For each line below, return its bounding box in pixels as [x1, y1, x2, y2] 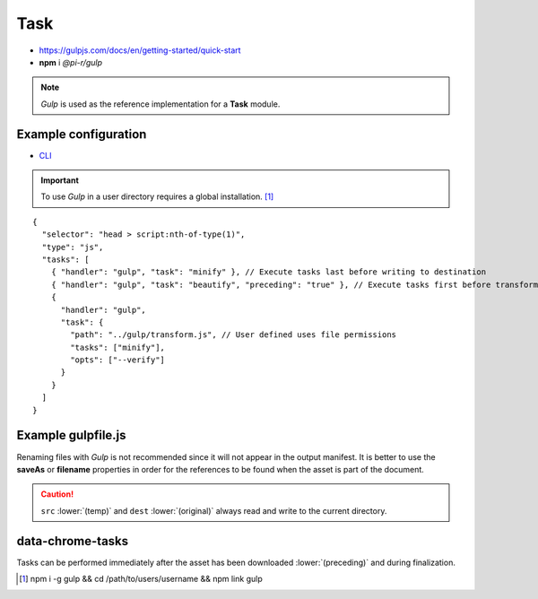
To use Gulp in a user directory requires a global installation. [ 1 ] [40, 191, 274, 202]
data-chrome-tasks [16, 534, 129, 549]
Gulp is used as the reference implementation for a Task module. [40, 99, 281, 109]
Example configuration [16, 126, 147, 142]
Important [40, 175, 80, 186]
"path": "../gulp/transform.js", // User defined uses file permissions [70, 330, 397, 340]
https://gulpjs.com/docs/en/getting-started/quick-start [39, 45, 241, 56]
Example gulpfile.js [16, 428, 126, 443]
